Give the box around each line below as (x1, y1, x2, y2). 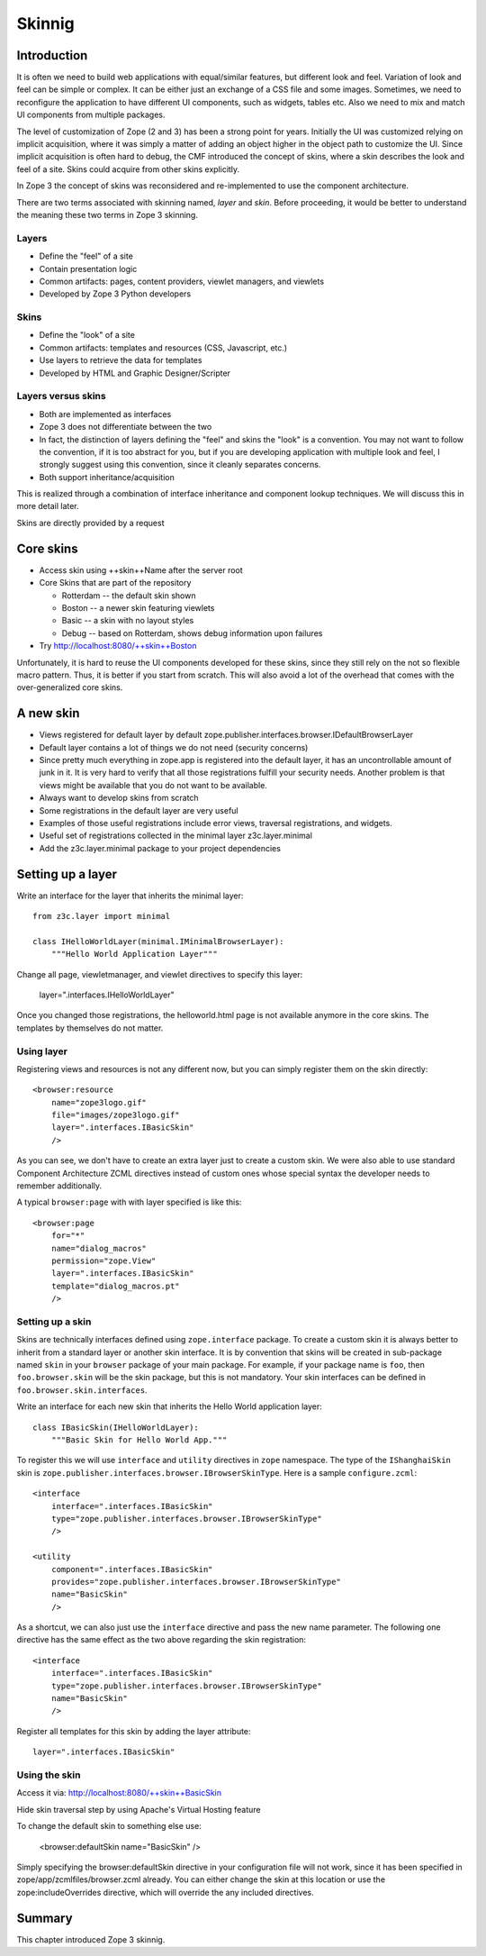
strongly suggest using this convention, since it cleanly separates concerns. (39, 459, 321, 470)
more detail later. (16, 501, 80, 512)
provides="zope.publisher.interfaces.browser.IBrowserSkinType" (50, 1577, 341, 1587)
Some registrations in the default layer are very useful (39, 805, 238, 815)
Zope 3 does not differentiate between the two (39, 422, 212, 432)
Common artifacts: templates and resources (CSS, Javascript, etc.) (39, 342, 288, 353)
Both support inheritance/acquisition (39, 471, 175, 482)
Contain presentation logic (39, 263, 138, 274)
